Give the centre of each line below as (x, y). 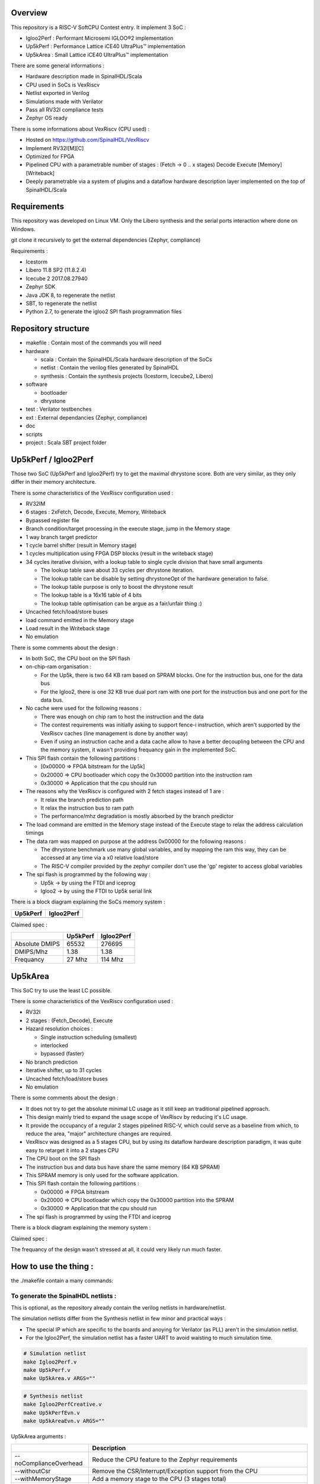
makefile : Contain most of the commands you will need (94, 343)
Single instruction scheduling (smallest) (89, 1037)
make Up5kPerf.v (47, 1370)
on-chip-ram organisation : (59, 667)
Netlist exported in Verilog (57, 93)
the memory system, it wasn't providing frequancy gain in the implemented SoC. (139, 750)
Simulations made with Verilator (64, 102)
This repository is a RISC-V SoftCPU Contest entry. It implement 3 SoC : (98, 27)
